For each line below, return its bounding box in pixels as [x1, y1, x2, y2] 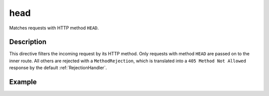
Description [9, 38, 47, 46]
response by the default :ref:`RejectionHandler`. [9, 65, 107, 71]
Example [9, 78, 37, 87]
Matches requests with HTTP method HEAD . [9, 25, 99, 31]
